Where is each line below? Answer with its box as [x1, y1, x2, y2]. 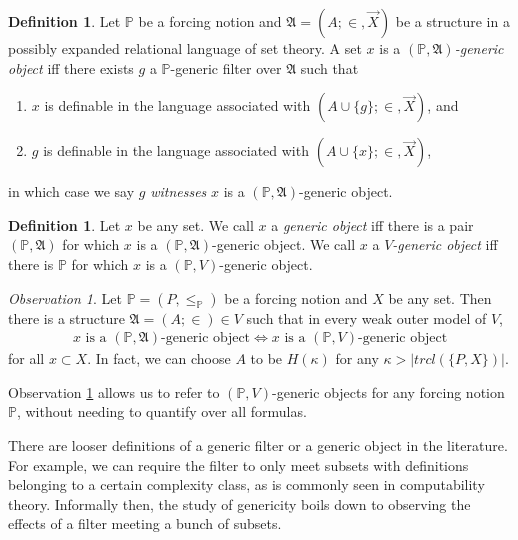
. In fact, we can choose [87, 348, 231, 369]
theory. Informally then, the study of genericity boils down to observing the [8, 493, 471, 514]
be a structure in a [395, 11, 510, 31]
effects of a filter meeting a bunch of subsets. [8, 513, 282, 534]
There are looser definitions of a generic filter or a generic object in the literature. [8, 434, 508, 455]
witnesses [150, 181, 207, 202]
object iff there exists [8, 57, 134, 78]
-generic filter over [170, 57, 282, 78]
